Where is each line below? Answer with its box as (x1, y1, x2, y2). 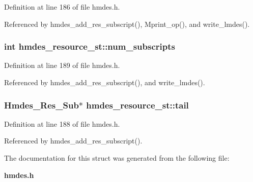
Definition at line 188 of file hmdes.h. (4, 118, 120, 129)
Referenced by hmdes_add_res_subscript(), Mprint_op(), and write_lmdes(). (4, 18, 250, 29)
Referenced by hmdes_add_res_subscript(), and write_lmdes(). (4, 77, 205, 87)
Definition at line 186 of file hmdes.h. (4, 2, 120, 12)
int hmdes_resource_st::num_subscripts (4, 40, 175, 53)
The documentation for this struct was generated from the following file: (4, 153, 230, 163)
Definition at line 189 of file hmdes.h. (4, 60, 120, 70)
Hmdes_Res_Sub (4, 98, 79, 111)
